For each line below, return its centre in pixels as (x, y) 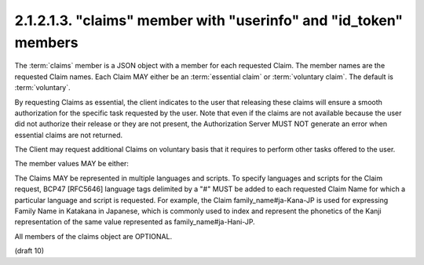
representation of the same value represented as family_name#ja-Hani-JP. (135, 222)
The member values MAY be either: (72, 164)
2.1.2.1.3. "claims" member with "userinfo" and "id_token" (209, 20)
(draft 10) (29, 251)
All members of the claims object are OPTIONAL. (93, 236)
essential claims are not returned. (69, 135)
